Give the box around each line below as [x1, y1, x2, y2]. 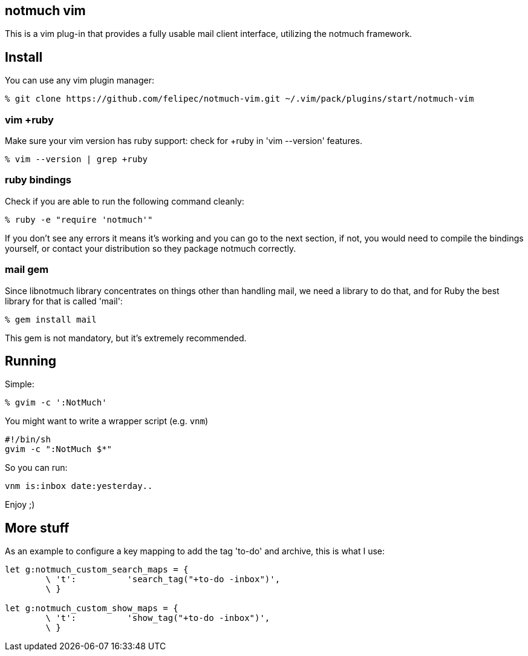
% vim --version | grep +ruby [5, 154, 148, 165]
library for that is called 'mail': [5, 295, 123, 306]
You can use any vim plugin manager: [5, 75, 154, 86]
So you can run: [5, 462, 68, 473]
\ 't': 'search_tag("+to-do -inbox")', [45, 574, 281, 585]
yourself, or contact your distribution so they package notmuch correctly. [5, 243, 296, 254]
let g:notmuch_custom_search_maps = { [5, 565, 189, 575]
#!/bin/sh [5, 435, 51, 445]
